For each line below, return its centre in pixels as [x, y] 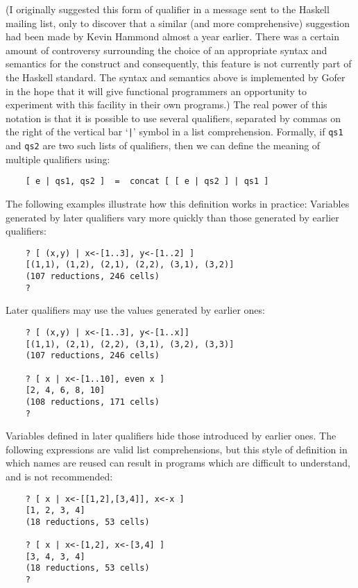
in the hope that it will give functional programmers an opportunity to [156, 91]
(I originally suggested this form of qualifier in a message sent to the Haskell [168, 9]
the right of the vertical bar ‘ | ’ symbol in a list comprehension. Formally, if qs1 [174, 132]
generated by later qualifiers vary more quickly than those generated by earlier [172, 217]
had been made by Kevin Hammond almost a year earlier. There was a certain [172, 36]
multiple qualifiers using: [58, 159]
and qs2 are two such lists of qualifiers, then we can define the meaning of [163, 145]
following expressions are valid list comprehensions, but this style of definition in [177, 449]
